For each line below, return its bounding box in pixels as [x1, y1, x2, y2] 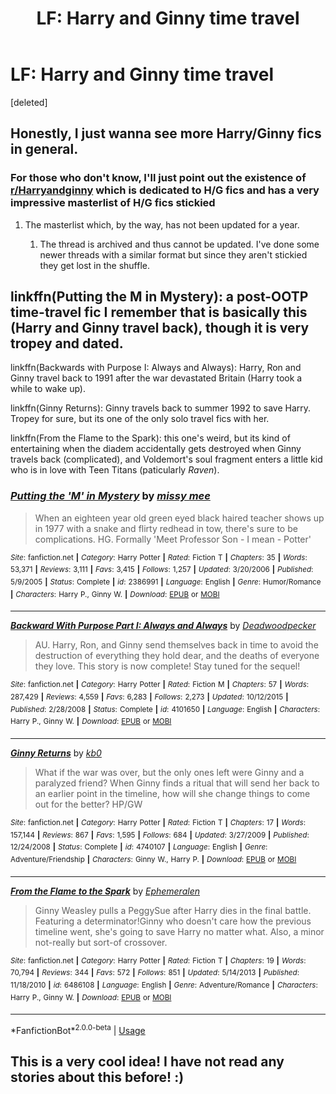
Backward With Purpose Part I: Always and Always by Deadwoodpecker [10, 620, 317, 632]
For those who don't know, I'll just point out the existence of [10, 171, 307, 185]
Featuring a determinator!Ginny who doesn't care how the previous [34, 915, 312, 927]
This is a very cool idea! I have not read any [10, 1053, 285, 1071]
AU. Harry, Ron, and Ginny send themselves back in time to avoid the [34, 639, 319, 651]
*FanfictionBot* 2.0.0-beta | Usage [10, 1023, 146, 1036]
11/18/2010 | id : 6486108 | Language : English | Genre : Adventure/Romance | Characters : [10, 980, 318, 990]
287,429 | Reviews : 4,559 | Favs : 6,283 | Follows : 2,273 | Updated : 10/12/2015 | [10, 692, 289, 702]
